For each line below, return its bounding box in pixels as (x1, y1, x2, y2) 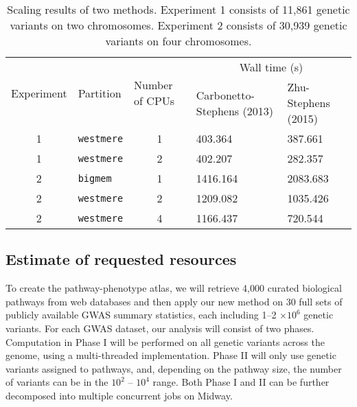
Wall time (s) (239, 59, 303, 75)
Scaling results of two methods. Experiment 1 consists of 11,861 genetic (7, 1, 350, 17)
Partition (78, 84, 122, 101)
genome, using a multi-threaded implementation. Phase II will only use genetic (5, 348, 336, 362)
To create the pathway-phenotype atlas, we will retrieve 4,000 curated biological (5, 281, 342, 295)
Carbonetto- (196, 86, 255, 103)
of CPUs (134, 93, 175, 108)
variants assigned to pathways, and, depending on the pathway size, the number (5, 361, 342, 375)
